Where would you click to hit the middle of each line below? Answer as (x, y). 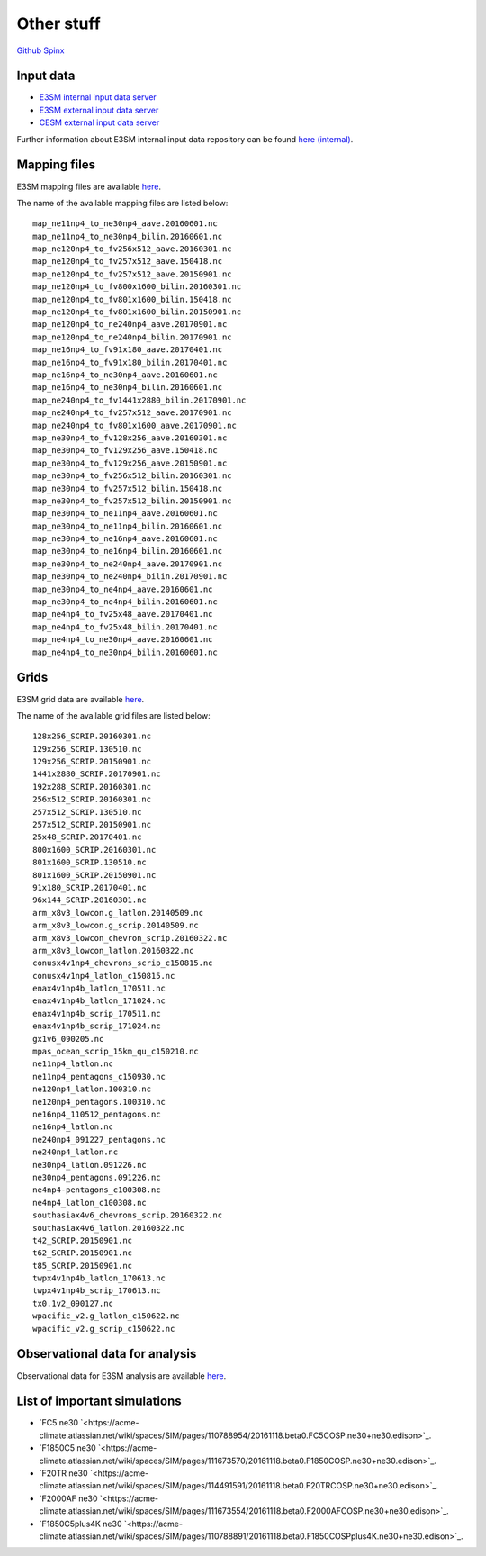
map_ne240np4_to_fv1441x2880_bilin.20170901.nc (139, 400)
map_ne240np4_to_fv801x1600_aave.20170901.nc (135, 425)
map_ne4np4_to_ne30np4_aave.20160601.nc (123, 640)
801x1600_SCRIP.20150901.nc (94, 875)
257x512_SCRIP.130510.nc (87, 812)
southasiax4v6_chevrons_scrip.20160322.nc (128, 1215)
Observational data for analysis (107, 1354)
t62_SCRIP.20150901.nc (83, 1253)
